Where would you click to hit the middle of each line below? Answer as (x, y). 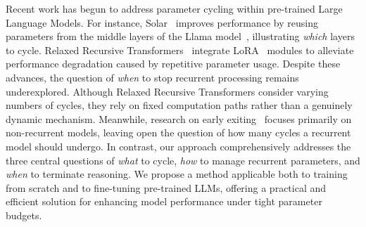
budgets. (24, 215)
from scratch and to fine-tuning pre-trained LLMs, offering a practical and (166, 187)
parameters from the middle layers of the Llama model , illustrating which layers (180, 36)
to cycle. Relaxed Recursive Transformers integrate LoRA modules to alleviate (180, 50)
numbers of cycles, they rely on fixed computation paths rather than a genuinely (179, 105)
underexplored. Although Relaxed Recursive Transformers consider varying (167, 91)
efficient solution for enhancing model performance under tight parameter (164, 201)
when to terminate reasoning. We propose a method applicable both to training (177, 174)
